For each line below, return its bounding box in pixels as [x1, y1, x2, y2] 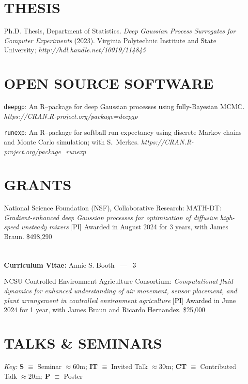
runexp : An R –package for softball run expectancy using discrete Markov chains [4, 127, 242, 137]
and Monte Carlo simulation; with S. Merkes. [4, 136, 139, 146]
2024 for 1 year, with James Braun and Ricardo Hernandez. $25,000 [4, 304, 205, 315]
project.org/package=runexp [4, 146, 86, 156]
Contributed [200, 361, 236, 371]
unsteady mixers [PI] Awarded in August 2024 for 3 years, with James [21, 222, 229, 232]
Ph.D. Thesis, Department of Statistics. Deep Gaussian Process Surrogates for [4, 26, 236, 36]
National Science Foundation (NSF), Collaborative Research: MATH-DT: [4, 203, 221, 213]
